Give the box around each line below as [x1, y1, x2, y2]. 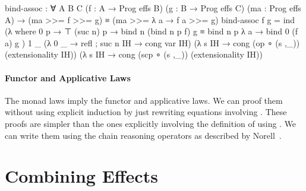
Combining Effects [5, 164, 158, 188]
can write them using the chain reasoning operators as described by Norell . [5, 129, 282, 141]
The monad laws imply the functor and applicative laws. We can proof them [5, 94, 283, 106]
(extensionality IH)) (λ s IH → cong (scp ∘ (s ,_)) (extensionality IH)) [5, 48, 263, 61]
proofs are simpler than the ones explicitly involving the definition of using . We [5, 117, 296, 129]
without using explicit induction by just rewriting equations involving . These [5, 106, 287, 118]
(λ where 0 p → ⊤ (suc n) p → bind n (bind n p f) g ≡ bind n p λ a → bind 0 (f [5, 25, 298, 37]
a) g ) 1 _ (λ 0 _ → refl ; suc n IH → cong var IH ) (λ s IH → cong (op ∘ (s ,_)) [5, 36, 300, 49]
